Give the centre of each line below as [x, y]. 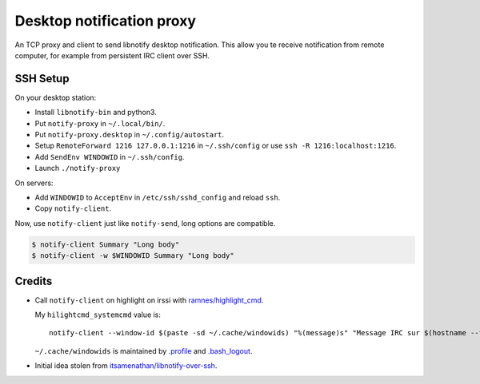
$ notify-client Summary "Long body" [106, 244]
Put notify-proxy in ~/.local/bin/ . [100, 123]
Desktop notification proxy [105, 21]
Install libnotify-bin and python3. [96, 113]
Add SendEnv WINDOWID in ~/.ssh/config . [110, 156]
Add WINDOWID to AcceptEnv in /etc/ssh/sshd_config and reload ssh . [158, 197]
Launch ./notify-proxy [78, 168]
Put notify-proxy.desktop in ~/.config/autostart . [130, 135]
